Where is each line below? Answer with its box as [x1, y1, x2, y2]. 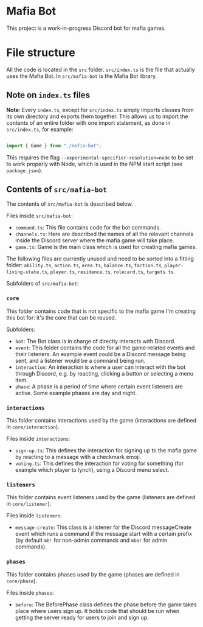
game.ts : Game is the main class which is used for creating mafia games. [15, 243, 198, 251]
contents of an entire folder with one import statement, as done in [6, 119, 171, 126]
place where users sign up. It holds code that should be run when [15, 607, 180, 614]
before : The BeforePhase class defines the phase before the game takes [15, 601, 197, 608]
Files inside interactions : [6, 435, 71, 442]
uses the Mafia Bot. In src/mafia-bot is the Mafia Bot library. [6, 72, 157, 80]
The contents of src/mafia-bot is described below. [6, 200, 133, 208]
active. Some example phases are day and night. [15, 389, 137, 396]
